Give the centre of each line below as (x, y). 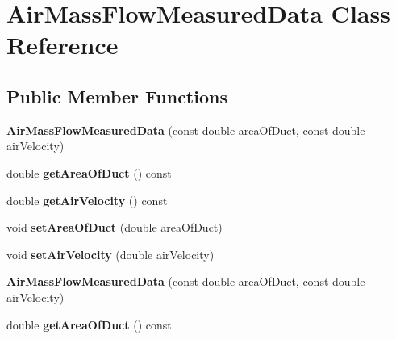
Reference (63, 45)
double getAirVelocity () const (87, 200)
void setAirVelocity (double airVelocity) (110, 254)
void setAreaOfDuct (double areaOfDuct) (115, 227)
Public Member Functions (117, 96)
